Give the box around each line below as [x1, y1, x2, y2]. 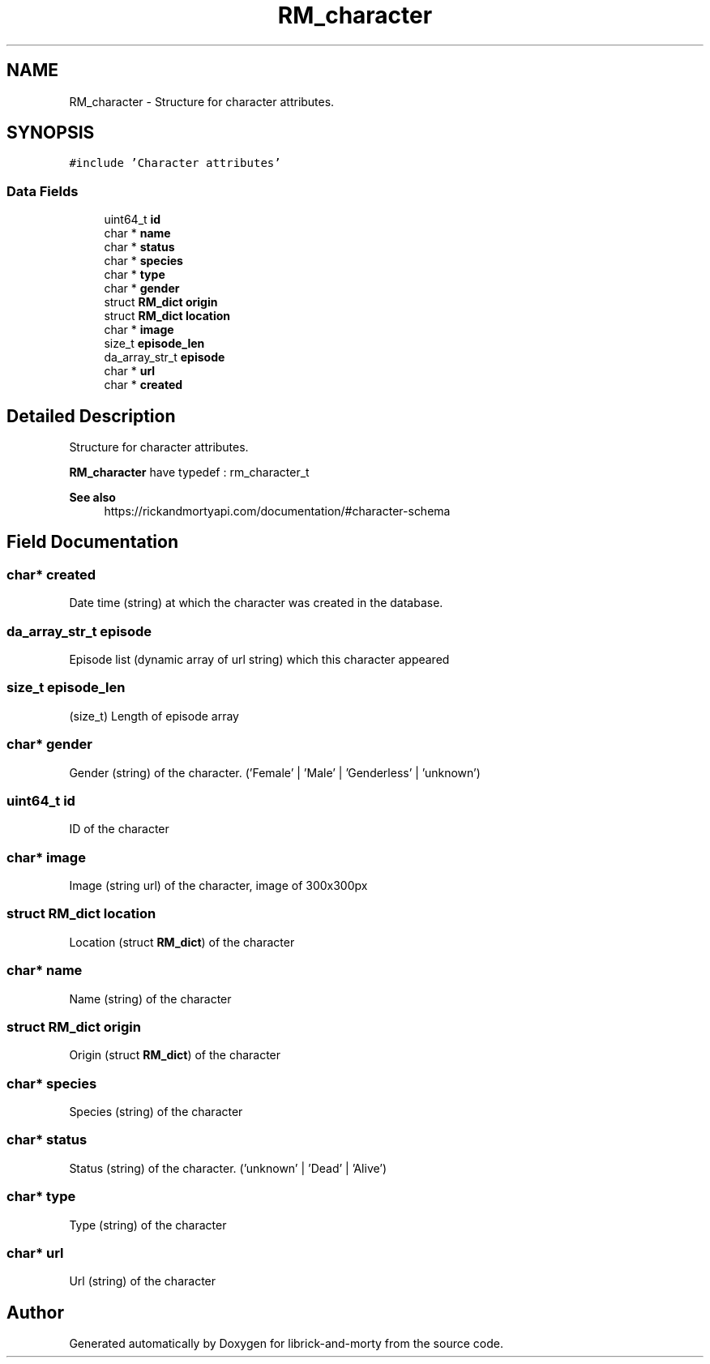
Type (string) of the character [69, 1217, 227, 1232]
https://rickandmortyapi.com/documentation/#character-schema [104, 504, 451, 519]
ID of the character [69, 822, 169, 836]
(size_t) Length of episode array [69, 708, 239, 723]
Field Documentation [6, 532, 178, 553]
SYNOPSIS [6, 122, 95, 143]
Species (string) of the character [69, 1105, 243, 1118]
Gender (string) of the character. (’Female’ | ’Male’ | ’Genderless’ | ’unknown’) [69, 765, 481, 780]
